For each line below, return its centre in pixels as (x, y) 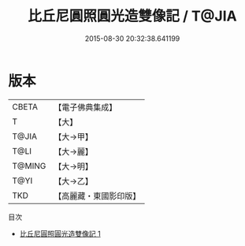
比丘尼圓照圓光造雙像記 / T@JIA (132, 16)
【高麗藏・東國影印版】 (97, 196)
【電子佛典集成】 (85, 107)
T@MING (29, 166)
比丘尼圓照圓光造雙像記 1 (60, 233)
